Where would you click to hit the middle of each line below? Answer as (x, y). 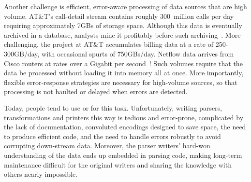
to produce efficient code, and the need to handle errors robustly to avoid (112, 136)
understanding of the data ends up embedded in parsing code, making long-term (123, 155)
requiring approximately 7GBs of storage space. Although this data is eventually (123, 25)
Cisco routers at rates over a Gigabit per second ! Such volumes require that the (123, 63)
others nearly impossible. (41, 174)
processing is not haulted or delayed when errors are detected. (96, 91)
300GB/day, (22, 53)
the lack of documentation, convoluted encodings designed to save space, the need (125, 127)
